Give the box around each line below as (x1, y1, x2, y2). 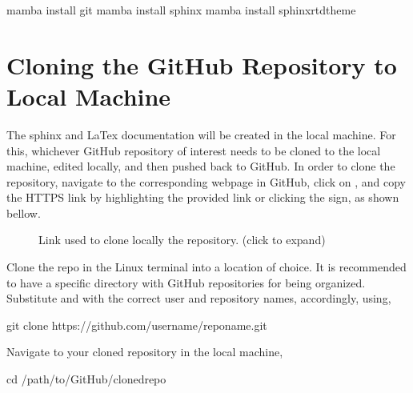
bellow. (6, 204, 41, 221)
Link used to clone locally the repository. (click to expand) (38, 231, 326, 248)
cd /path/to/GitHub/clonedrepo (6, 371, 166, 387)
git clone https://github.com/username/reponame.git (6, 316, 267, 333)
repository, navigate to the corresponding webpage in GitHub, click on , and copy (6, 173, 406, 190)
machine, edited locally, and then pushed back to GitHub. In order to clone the (6, 158, 395, 174)
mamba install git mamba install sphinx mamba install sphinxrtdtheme (6, 2, 356, 18)
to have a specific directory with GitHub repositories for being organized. (6, 274, 366, 291)
